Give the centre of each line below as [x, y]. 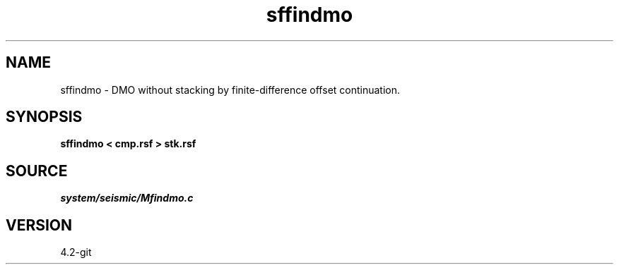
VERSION [39, 225]
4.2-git [76, 252]
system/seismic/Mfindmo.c [127, 198]
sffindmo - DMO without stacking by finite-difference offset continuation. [230, 90]
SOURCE [37, 171]
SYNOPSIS [44, 117]
